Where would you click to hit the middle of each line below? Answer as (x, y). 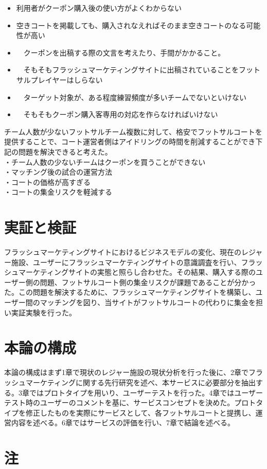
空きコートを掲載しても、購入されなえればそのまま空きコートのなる (131, 25)
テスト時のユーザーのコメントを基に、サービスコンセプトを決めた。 (119, 402)
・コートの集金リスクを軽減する (58, 192)
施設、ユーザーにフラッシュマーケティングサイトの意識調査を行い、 (126, 262)
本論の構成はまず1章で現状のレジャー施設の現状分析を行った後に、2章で (126, 372)
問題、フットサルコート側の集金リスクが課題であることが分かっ (148, 282)
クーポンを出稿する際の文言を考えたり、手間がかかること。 (124, 52)
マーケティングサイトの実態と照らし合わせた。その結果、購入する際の (137, 272)
